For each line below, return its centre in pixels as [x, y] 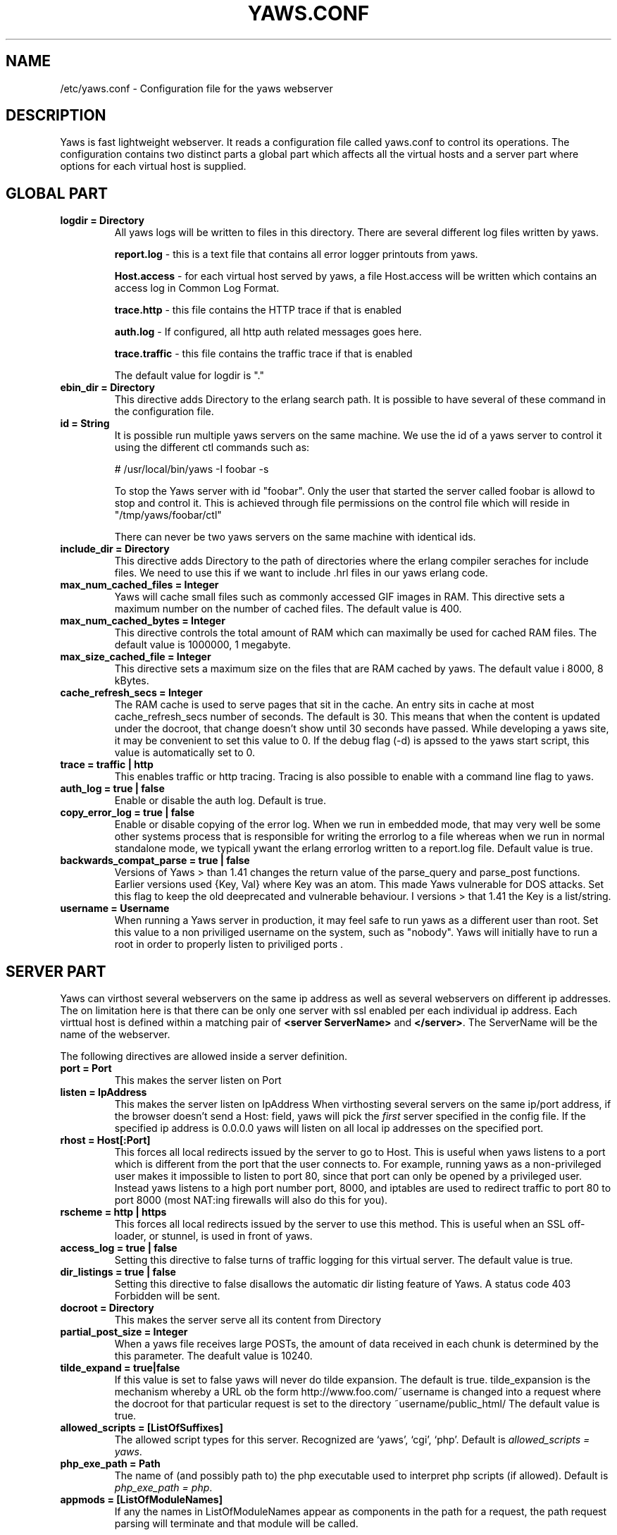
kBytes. [132, 681]
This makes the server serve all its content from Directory [248, 1320]
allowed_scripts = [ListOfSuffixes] [142, 1428]
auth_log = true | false [112, 789]
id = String [85, 424]
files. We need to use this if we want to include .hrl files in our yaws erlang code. [301, 573]
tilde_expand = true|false [120, 1368]
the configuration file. [164, 412]
